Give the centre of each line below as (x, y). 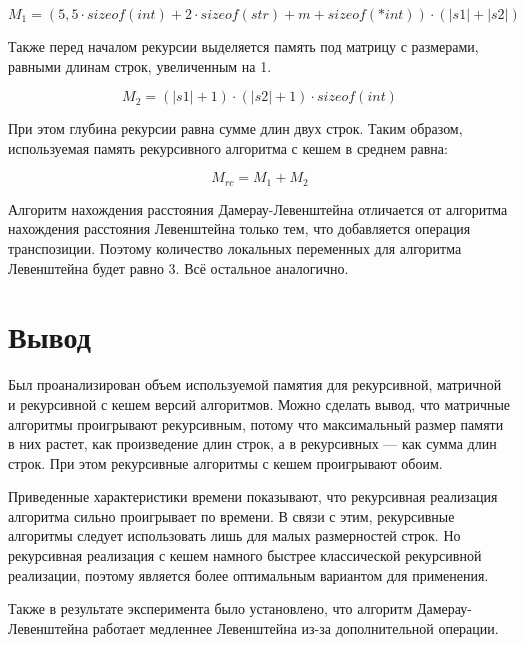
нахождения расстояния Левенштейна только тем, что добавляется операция (239, 228)
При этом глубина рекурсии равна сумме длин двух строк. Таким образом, (235, 128)
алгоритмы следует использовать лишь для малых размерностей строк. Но (234, 535)
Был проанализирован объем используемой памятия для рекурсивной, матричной (255, 384)
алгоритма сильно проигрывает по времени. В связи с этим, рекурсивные (231, 515)
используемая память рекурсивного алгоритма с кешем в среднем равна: (228, 147)
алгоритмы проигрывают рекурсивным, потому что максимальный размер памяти (256, 423)
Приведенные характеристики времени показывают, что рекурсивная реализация (253, 496)
